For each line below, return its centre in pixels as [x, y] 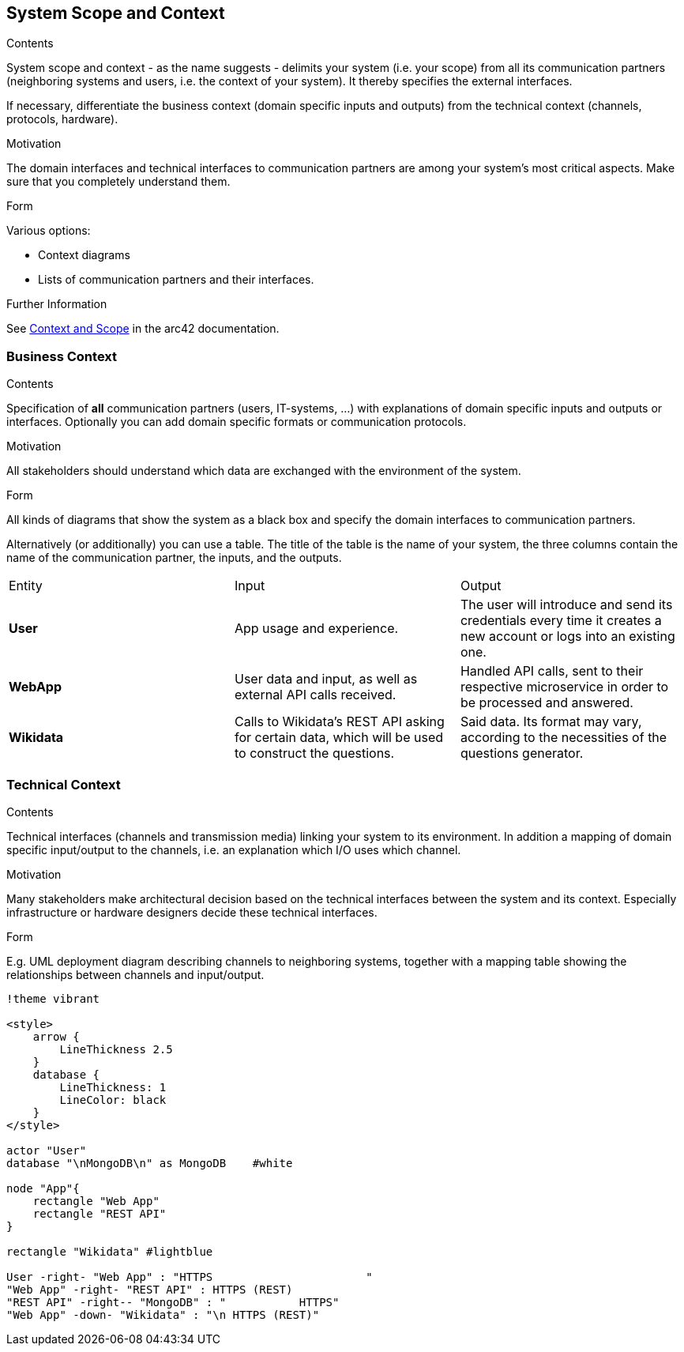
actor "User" [47, 1150]
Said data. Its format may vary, [551, 722]
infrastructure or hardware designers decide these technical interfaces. [192, 912]
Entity [26, 586]
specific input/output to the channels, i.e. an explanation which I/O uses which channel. [234, 849]
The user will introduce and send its [566, 605]
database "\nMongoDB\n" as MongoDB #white [150, 1163]
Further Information [57, 304]
